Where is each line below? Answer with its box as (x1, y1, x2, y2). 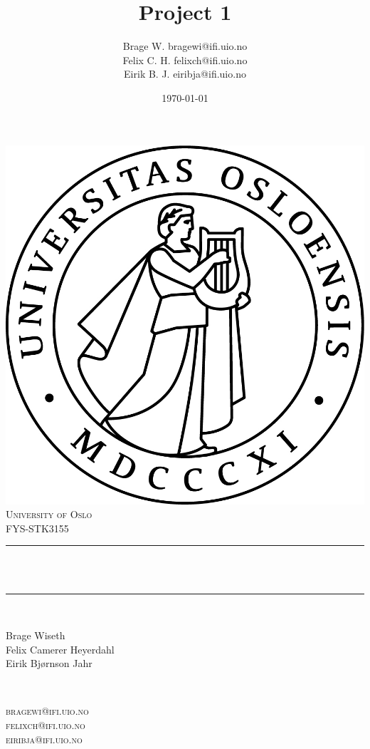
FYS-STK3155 (6, 520, 69, 535)
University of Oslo (6, 507, 92, 522)
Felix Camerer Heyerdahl (6, 641, 115, 656)
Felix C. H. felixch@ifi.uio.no (122, 52, 248, 67)
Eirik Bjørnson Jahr (6, 656, 92, 671)
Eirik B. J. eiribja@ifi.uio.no (124, 66, 246, 81)
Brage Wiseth (6, 628, 65, 643)
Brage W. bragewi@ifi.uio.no (122, 38, 248, 53)
